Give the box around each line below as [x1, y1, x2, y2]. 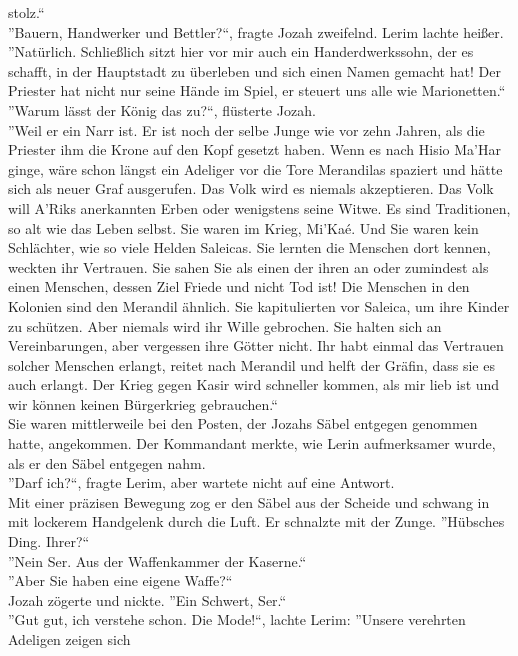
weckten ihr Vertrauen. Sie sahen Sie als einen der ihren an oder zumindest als [8, 256, 489, 277]
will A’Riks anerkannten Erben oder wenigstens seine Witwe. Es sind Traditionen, [8, 197, 511, 218]
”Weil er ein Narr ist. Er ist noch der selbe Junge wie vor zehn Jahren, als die [8, 119, 485, 140]
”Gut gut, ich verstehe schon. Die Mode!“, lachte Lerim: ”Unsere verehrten [8, 609, 466, 630]
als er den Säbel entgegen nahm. [8, 452, 206, 473]
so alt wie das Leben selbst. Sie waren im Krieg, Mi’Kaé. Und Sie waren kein [8, 217, 479, 238]
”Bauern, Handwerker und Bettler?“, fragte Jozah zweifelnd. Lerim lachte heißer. [8, 21, 504, 42]
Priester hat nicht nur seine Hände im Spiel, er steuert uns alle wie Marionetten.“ [8, 80, 506, 101]
